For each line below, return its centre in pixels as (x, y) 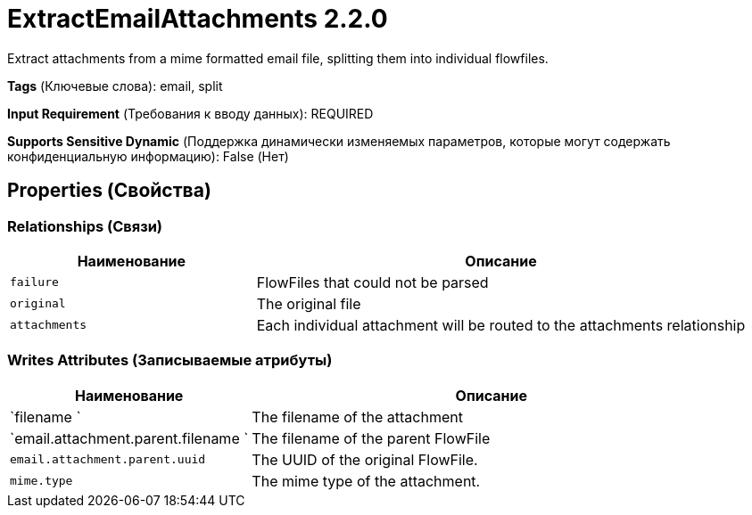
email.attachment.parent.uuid (108, 460)
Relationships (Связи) (85, 226)
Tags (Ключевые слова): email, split (115, 86)
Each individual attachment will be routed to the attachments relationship (501, 325)
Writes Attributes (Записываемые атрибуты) (170, 360)
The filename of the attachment (357, 417)
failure (34, 282)
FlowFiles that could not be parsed (372, 282)
